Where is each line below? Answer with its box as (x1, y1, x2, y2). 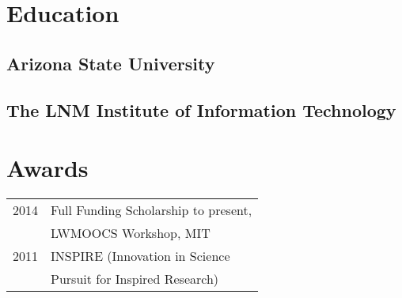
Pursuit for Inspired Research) (51, 270, 219, 289)
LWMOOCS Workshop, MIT (51, 224, 210, 243)
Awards (6, 152, 89, 184)
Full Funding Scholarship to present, (51, 201, 252, 220)
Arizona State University (6, 51, 215, 75)
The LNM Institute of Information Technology (6, 97, 396, 122)
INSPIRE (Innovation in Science (51, 247, 230, 266)
